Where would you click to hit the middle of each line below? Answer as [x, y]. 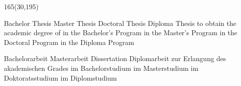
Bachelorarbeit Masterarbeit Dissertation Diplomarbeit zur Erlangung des [115, 58]
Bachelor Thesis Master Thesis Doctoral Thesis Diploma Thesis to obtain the [120, 23]
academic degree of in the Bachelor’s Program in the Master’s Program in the [121, 32]
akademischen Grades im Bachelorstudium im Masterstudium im [101, 68]
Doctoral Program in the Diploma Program [69, 42]
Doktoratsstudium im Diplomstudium [60, 77]
